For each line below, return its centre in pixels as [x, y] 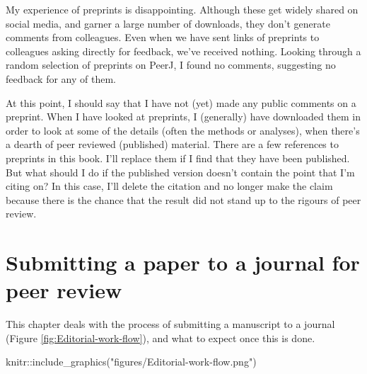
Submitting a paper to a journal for [183, 262]
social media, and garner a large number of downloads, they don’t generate [168, 23]
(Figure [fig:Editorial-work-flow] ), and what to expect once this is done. [161, 338]
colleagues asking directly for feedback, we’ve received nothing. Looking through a [183, 51]
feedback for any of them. [61, 78]
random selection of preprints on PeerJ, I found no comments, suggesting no [171, 65]
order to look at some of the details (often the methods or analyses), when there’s [183, 130]
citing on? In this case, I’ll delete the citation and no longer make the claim [169, 186]
